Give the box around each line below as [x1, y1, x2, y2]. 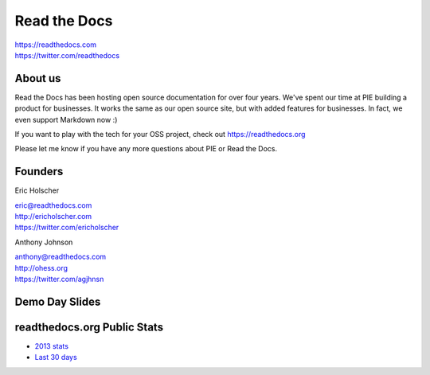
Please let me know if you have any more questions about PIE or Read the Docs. [14, 144, 278, 154]
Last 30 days [34, 353, 77, 362]
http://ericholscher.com [14, 212, 92, 221]
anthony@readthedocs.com [14, 252, 107, 262]
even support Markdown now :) [14, 115, 118, 124]
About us [14, 72, 61, 85]
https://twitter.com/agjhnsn [14, 275, 104, 284]
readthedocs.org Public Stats [14, 320, 163, 334]
